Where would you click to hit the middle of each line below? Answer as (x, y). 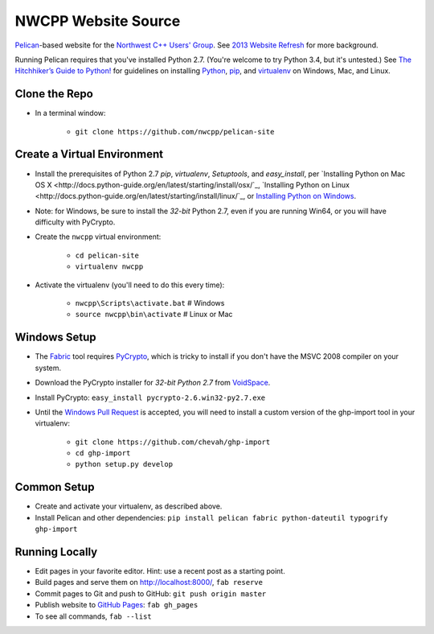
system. (48, 368)
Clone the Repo (54, 94)
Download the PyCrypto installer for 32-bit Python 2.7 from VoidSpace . (153, 383)
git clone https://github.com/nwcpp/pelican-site (175, 132)
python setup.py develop (124, 464)
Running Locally (56, 552)
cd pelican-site (107, 255)
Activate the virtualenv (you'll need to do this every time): (130, 285)
